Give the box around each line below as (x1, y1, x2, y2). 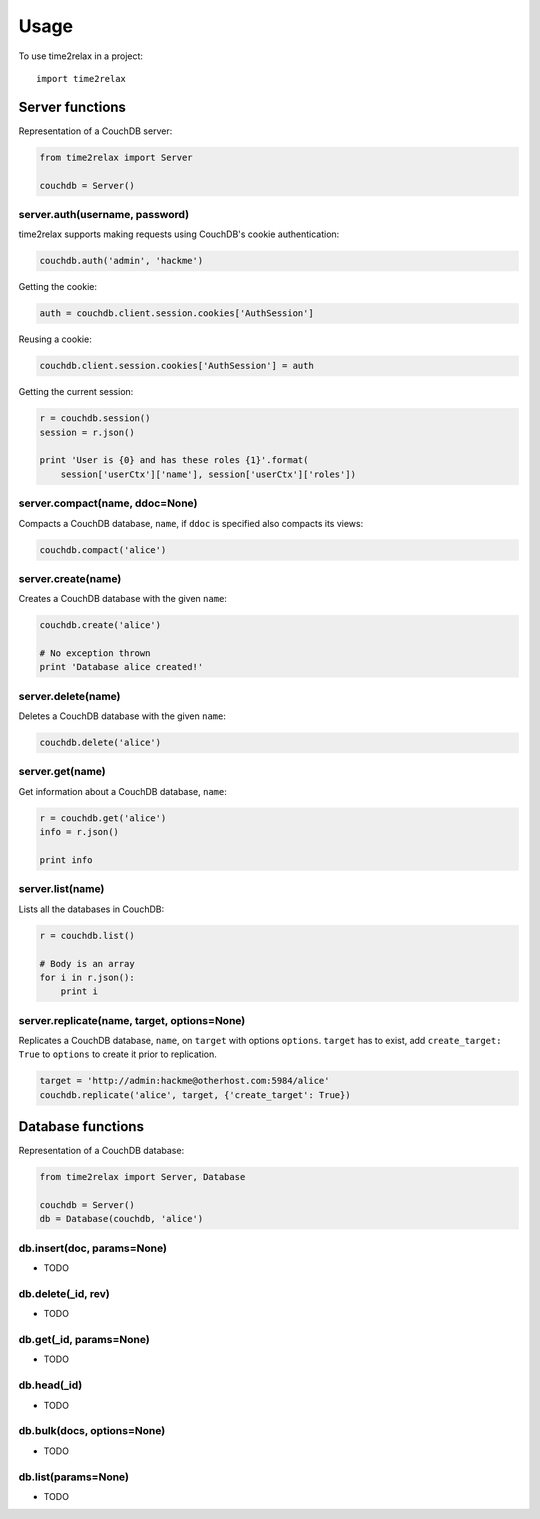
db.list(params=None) (18, 1470, 130, 1484)
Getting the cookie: (18, 281, 97, 293)
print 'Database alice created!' (39, 661, 204, 673)
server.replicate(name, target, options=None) (18, 1013, 246, 1027)
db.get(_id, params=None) (18, 1333, 150, 1347)
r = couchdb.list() (39, 930, 135, 941)
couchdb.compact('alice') (39, 544, 167, 555)
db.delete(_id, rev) (18, 1286, 110, 1300)
